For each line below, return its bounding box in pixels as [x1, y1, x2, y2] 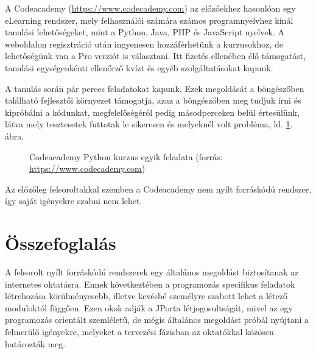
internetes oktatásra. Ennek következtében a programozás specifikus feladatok [5, 277, 295, 290]
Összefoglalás [5, 230, 116, 255]
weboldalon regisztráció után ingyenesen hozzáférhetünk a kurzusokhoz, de [5, 37, 283, 50]
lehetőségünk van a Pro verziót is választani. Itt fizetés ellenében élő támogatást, [5, 49, 306, 62]
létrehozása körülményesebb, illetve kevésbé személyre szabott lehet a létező [5, 289, 287, 302]
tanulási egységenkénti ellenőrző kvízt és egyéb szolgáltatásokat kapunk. [5, 61, 273, 74]
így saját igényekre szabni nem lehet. [5, 194, 142, 207]
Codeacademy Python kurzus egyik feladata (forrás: [29, 150, 223, 163]
